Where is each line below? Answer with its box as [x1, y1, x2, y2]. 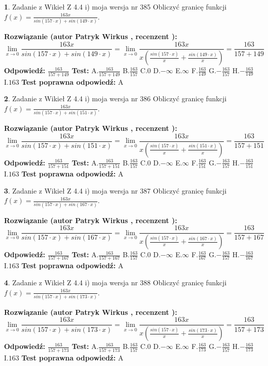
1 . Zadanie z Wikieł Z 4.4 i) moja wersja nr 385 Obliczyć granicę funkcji [4, 2, 227, 12]
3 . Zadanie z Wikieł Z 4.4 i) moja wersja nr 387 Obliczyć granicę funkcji [4, 185, 227, 196]
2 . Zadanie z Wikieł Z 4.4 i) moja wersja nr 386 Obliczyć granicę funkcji [4, 93, 227, 104]
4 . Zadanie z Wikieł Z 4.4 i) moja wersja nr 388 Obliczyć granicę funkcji [4, 277, 227, 287]
